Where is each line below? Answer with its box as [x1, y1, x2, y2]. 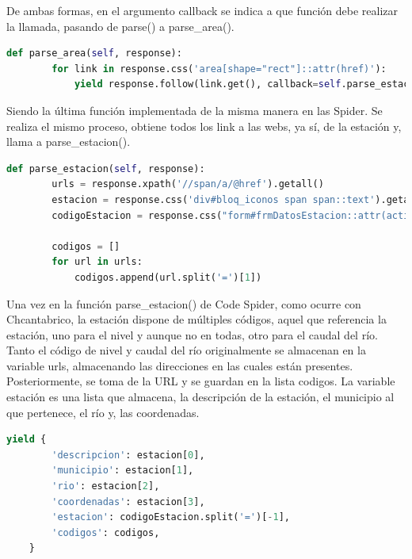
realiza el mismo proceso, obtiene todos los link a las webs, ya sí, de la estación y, [6, 117, 402, 134]
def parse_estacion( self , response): [6, 163, 205, 174]
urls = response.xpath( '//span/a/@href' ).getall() [51, 178, 324, 190]
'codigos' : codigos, [51, 526, 160, 538]
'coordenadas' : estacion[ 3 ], [51, 496, 205, 507]
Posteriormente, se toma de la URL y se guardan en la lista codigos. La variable [6, 373, 395, 389]
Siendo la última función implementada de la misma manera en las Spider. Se [6, 101, 383, 118]
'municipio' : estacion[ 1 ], [51, 465, 194, 477]
